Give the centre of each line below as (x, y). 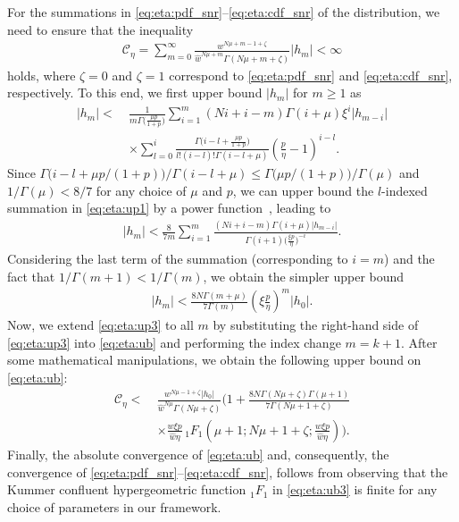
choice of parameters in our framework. (114, 506)
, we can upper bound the (303, 190)
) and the (409, 259)
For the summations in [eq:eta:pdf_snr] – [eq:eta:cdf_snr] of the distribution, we (224, 12)
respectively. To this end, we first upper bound (135, 93)
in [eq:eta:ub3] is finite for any (355, 489)
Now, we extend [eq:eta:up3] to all (100, 325)
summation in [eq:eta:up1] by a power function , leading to (169, 208)
